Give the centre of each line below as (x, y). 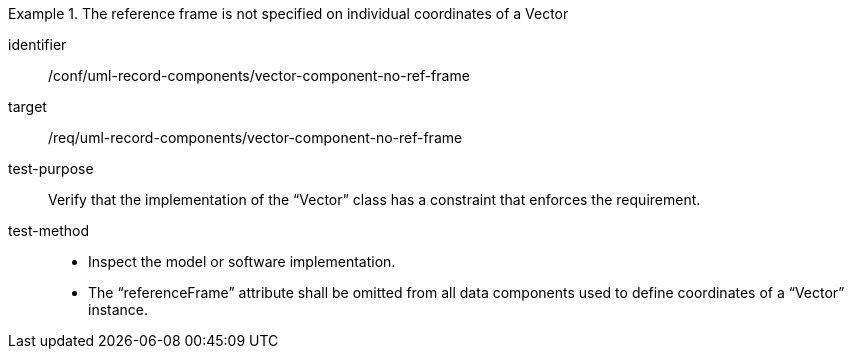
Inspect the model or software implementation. (242, 261)
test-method (48, 230)
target (27, 106)
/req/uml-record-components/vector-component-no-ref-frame (255, 137)
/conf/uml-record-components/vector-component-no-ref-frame (259, 75)
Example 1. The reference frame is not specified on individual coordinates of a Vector (288, 13)
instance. (118, 309)
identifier (37, 44)
